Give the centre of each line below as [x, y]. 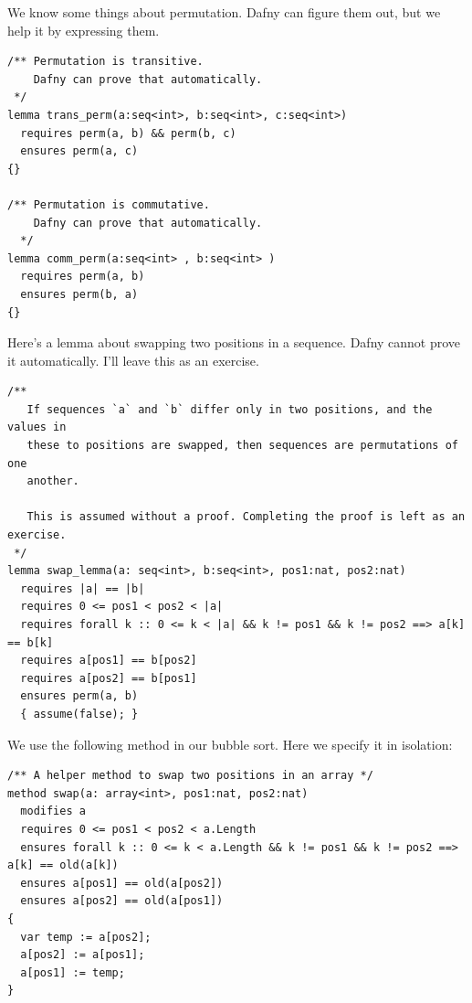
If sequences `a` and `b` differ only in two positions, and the [230, 409]
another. [53, 481]
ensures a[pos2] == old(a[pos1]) [122, 901]
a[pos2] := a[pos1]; [83, 955]
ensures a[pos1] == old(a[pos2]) [122, 883]
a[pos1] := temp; [73, 972]
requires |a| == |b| [83, 588]
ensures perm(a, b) [79, 696]
